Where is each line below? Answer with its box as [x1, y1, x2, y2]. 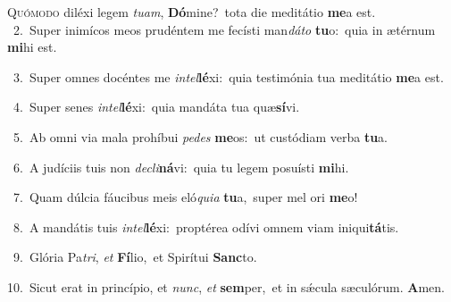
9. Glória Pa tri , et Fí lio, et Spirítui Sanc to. [13, 247, 257, 266]
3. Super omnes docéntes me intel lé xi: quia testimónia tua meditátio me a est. [13, 67, 444, 86]
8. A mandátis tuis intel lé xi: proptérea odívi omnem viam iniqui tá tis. [13, 217, 399, 236]
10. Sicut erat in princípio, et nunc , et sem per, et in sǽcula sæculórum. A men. [7, 277, 445, 296]
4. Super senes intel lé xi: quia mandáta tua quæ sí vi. [13, 97, 300, 116]
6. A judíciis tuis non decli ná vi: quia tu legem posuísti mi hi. [13, 157, 349, 176]
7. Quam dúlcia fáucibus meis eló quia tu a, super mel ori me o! [13, 188, 358, 206]
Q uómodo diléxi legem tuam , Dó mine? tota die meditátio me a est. [7, 3, 376, 21]
